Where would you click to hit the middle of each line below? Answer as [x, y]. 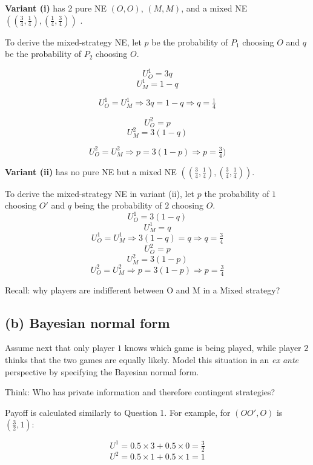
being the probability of [118, 205]
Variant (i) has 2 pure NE [56, 8]
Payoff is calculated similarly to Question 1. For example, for [118, 412]
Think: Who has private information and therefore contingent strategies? [140, 392]
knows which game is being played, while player [213, 348]
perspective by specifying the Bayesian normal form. [102, 371]
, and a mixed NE [214, 8]
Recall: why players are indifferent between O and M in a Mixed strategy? [143, 289]
